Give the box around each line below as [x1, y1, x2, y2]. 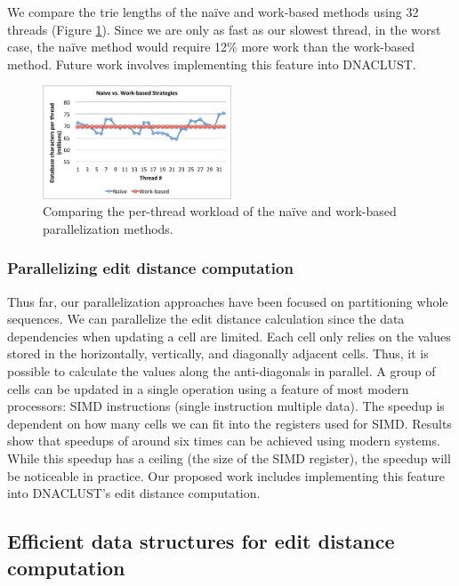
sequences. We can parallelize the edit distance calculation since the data [7, 309, 405, 328]
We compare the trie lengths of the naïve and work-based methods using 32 [7, 3, 419, 20]
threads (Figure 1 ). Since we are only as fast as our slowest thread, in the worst [7, 20, 441, 38]
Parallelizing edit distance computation [7, 257, 294, 279]
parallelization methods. [43, 219, 173, 237]
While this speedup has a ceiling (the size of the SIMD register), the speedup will [7, 449, 451, 468]
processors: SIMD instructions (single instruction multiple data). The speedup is [7, 397, 445, 415]
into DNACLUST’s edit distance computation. [7, 484, 261, 502]
